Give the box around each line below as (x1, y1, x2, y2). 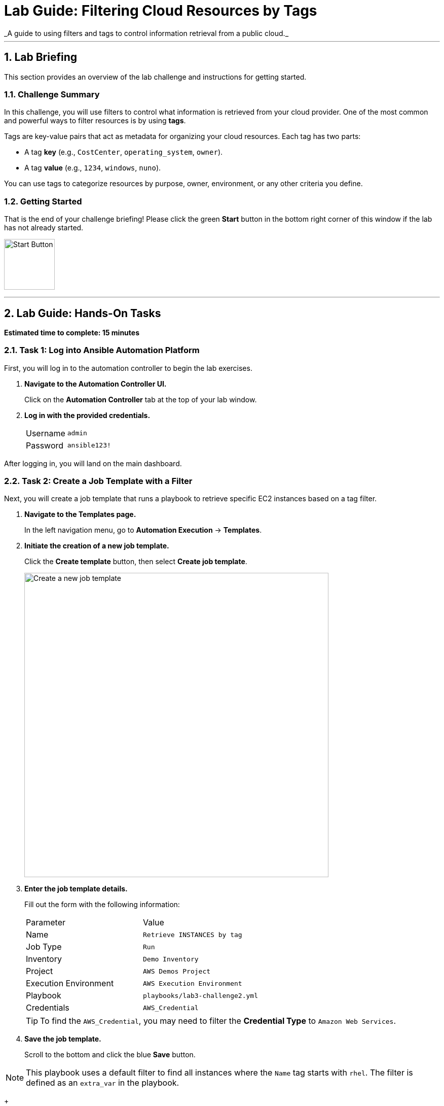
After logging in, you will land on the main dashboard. (4, 459, 182, 468)
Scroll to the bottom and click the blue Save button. (24, 1050, 196, 1059)
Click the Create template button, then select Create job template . (24, 557, 247, 566)
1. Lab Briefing (4, 51, 77, 64)
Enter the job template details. (24, 884, 128, 893)
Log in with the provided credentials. (24, 410, 151, 420)
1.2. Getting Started (4, 196, 82, 206)
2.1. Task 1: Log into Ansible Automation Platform (4, 345, 200, 356)
